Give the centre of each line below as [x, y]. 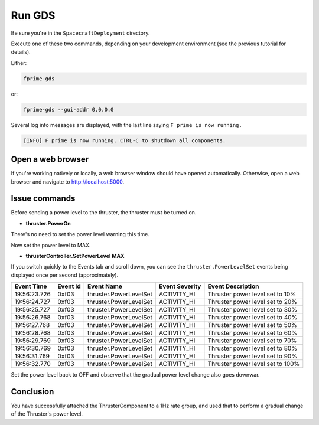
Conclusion [32, 392]
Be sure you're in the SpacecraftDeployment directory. [80, 33]
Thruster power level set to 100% [254, 364]
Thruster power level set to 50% [253, 325]
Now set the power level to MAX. [51, 245]
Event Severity [180, 286]
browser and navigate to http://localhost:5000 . [68, 182]
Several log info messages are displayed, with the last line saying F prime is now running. [126, 125]
